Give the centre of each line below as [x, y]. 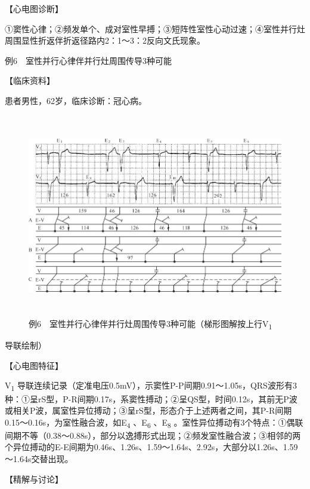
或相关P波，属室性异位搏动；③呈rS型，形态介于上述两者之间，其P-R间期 [148, 410]
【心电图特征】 [34, 365]
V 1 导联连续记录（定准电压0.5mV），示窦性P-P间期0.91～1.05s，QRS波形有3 [151, 386]
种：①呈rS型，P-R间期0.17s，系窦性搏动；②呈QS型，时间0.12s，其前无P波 [151, 398]
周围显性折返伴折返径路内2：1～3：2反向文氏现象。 [105, 40]
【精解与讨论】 [34, 479]
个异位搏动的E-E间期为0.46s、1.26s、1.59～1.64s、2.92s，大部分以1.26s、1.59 [151, 447]
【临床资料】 [30, 80]
